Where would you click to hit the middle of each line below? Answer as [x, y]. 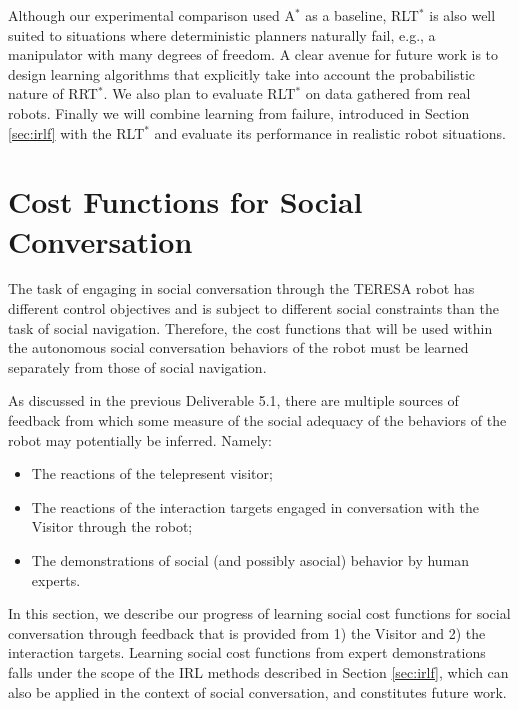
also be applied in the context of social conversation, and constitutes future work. [257, 691]
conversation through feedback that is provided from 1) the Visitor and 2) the [247, 632]
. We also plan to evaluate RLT [199, 93]
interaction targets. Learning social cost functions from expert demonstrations [247, 652]
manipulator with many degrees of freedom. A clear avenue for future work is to [253, 54]
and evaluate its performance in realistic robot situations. [330, 132]
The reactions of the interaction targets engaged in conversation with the [255, 506]
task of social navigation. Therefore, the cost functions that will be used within [250, 327]
